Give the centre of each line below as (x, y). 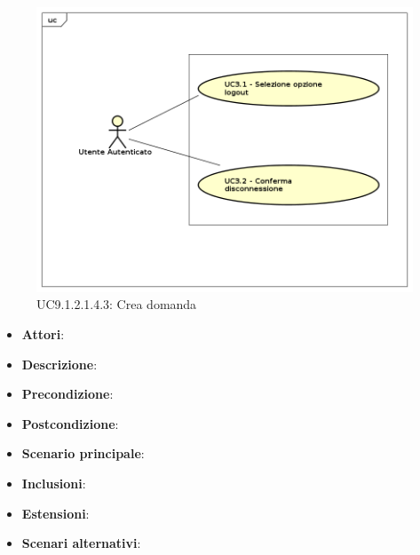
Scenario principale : (83, 453)
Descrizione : (59, 364)
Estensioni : (55, 513)
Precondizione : (67, 394)
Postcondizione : (70, 423)
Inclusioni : (54, 484)
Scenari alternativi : (81, 543)
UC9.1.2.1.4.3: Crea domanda (117, 304)
